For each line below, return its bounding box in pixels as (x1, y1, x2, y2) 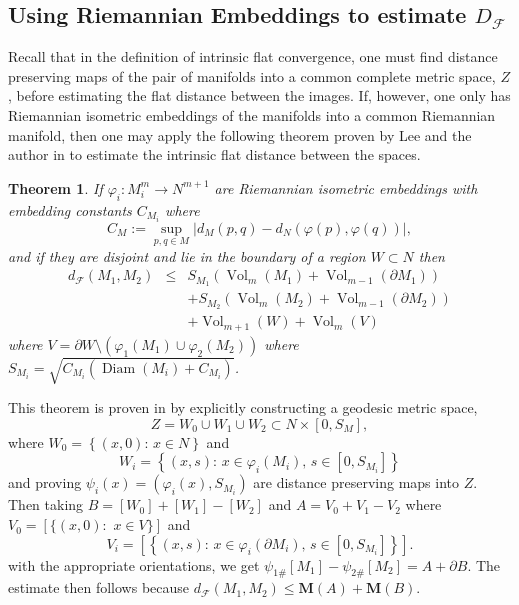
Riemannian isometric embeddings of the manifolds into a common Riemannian (8, 104, 496, 125)
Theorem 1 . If (8, 177, 103, 198)
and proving (8, 472, 82, 493)
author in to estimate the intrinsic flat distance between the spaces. (8, 144, 421, 165)
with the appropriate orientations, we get (8, 554, 260, 575)
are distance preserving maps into (253, 472, 459, 493)
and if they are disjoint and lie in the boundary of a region (8, 245, 366, 266)
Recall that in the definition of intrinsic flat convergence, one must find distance (8, 46, 498, 67)
